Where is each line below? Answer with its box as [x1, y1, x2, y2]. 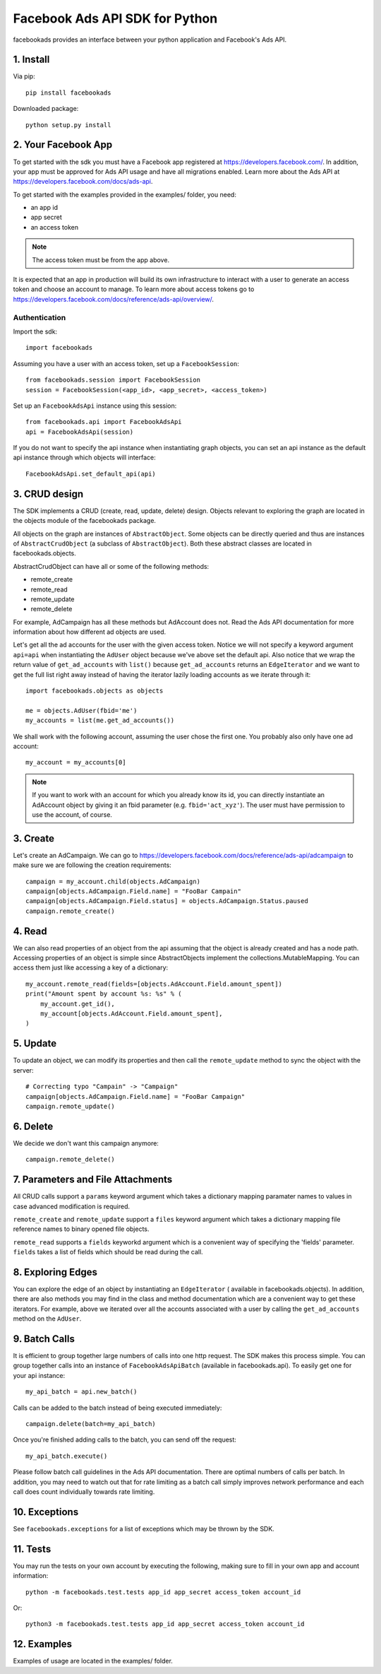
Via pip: [13, 72, 35, 81]
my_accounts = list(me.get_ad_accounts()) [25, 717, 175, 724]
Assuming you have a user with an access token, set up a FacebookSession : [13, 359, 240, 367]
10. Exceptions [13, 1506, 79, 1518]
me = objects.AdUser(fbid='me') [25, 707, 138, 714]
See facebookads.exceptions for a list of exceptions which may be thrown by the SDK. [13, 1524, 274, 1533]
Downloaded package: [13, 105, 79, 113]
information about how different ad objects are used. [13, 627, 167, 636]
